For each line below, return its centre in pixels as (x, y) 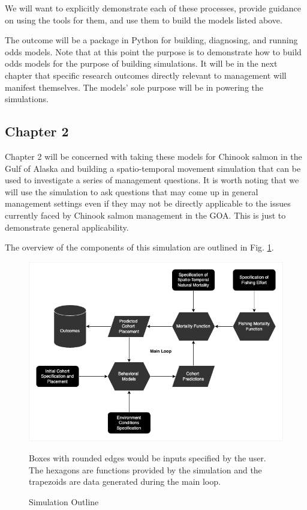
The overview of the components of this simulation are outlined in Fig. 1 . (139, 247)
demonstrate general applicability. (67, 227)
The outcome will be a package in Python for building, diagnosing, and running (151, 40)
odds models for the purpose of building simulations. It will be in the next (141, 63)
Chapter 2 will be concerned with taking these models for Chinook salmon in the (153, 156)
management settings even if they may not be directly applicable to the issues (148, 203)
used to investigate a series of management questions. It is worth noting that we (152, 180)
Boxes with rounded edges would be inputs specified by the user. (148, 458)
